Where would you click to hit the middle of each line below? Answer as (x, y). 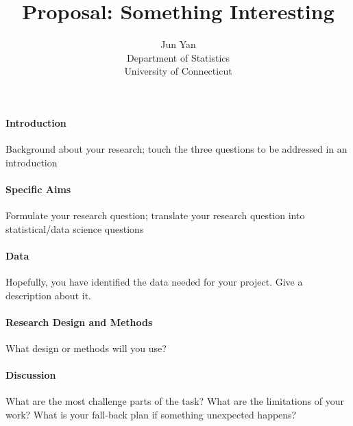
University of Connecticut (178, 71)
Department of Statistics (178, 57)
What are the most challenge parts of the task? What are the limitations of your (175, 401)
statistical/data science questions (75, 228)
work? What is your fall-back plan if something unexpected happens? (151, 415)
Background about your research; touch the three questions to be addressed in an (176, 149)
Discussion (31, 375)
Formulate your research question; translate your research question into (155, 215)
